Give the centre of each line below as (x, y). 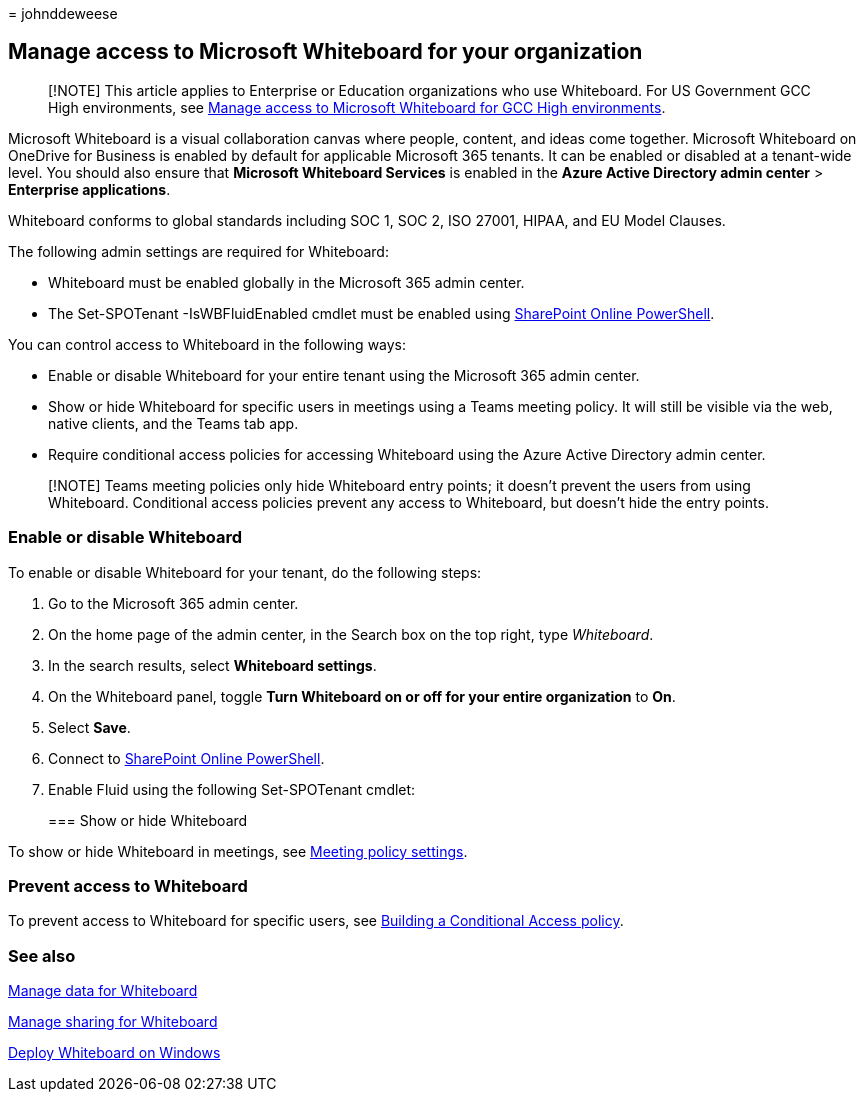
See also (42, 955)
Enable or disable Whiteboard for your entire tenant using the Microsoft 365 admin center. (344, 375)
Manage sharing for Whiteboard (113, 1022)
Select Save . (89, 727)
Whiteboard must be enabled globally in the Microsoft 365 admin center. (286, 282)
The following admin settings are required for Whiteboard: (198, 251)
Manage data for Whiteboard (103, 991)
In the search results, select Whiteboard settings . (212, 665)
